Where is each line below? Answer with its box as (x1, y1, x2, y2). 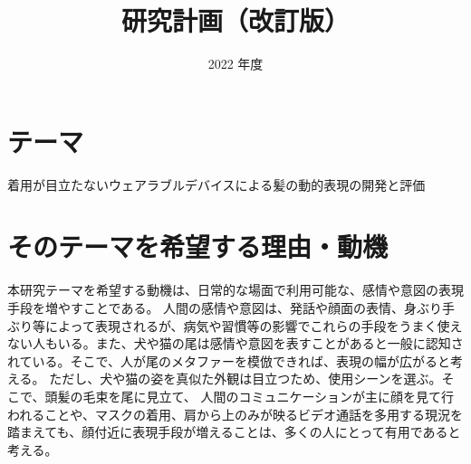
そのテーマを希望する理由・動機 (7, 228, 389, 265)
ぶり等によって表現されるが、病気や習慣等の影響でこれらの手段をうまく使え (7, 316, 463, 335)
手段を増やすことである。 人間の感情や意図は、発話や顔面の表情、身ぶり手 (7, 298, 456, 317)
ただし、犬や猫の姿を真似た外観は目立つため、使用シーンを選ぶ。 (49, 369, 442, 388)
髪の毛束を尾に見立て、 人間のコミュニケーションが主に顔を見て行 (57, 386, 455, 405)
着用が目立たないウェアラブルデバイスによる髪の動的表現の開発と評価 (7, 175, 426, 194)
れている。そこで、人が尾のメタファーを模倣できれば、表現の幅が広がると (7, 351, 451, 370)
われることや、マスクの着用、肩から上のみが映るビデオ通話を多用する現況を (7, 404, 463, 423)
